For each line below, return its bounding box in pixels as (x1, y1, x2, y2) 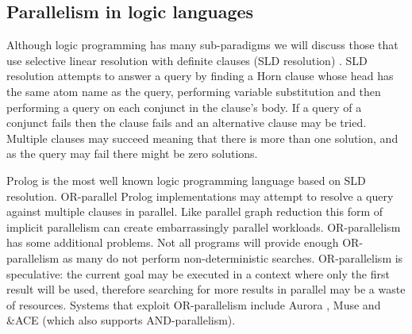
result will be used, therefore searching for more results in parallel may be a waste (6, 281, 406, 298)
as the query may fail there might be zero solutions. (6, 145, 258, 162)
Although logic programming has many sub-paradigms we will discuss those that (6, 36, 399, 53)
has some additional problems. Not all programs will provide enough (6, 234, 339, 251)
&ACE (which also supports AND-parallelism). (6, 312, 236, 328)
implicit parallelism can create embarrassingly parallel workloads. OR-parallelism (6, 218, 401, 235)
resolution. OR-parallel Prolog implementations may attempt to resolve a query (6, 187, 394, 204)
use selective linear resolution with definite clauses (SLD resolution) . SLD (6, 52, 368, 68)
